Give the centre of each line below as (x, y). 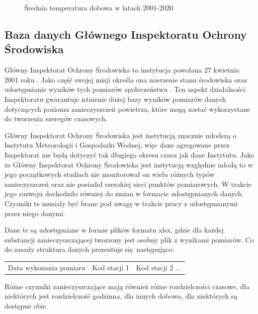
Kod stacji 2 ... (159, 267)
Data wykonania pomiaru (47, 267)
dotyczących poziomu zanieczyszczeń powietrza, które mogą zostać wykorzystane (128, 109)
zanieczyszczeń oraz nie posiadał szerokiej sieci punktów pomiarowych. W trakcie (128, 184)
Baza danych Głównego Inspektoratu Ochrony (126, 34)
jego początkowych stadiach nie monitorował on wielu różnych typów (110, 174)
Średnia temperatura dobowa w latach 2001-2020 (99, 7)
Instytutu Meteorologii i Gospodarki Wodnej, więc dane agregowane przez (117, 145)
